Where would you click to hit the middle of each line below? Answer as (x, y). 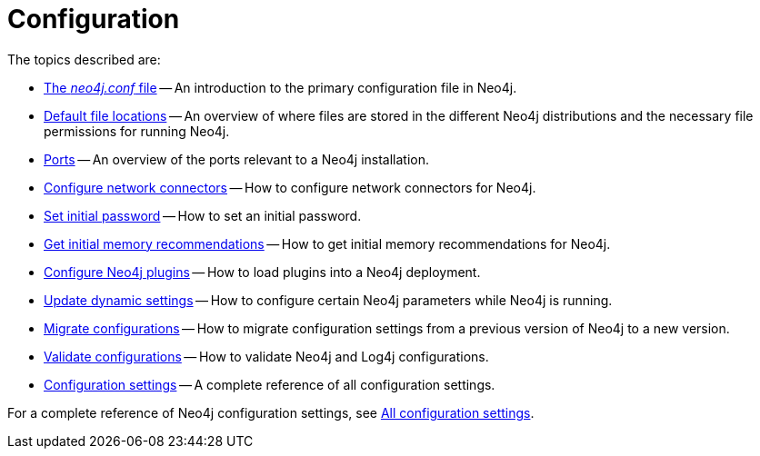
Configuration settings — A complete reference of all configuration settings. (270, 384)
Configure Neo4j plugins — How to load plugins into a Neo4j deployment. (262, 272)
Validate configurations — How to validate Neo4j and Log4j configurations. (266, 356)
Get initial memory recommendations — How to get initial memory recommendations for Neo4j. (327, 243)
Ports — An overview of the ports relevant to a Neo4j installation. (237, 159)
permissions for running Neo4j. (137, 131)
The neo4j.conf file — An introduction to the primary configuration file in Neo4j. (280, 87)
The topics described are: (84, 59)
